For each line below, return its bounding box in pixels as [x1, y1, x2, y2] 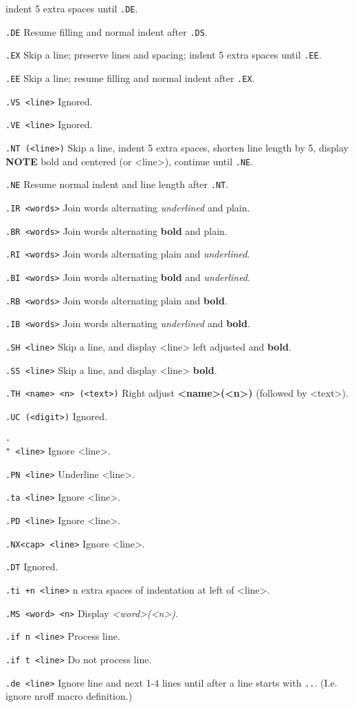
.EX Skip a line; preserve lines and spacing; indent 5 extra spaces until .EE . [5, 48, 322, 62]
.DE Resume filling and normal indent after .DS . [5, 24, 208, 39]
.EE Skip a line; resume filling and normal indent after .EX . [5, 70, 255, 85]
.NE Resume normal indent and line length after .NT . [5, 177, 229, 191]
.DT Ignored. [5, 559, 58, 574]
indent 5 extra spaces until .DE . [5, 1, 138, 15]
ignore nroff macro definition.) [5, 689, 133, 703]
